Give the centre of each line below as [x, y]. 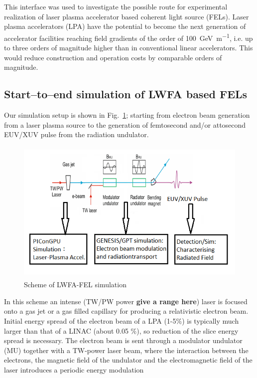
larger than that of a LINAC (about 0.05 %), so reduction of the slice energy [121, 330]
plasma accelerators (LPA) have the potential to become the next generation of [125, 26]
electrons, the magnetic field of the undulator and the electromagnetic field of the [128, 360]
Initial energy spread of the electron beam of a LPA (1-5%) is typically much [122, 320]
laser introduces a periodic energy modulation [74, 369]
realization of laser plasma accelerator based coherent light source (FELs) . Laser [127, 16]
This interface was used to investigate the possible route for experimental [116, 6]
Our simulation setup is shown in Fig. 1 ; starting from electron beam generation [127, 115]
